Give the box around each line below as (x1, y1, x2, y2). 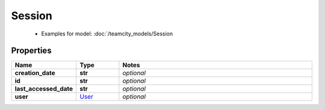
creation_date (14, 69, 55, 78)
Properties (11, 46, 52, 56)
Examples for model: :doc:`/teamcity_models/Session (41, 30, 173, 37)
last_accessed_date (14, 85, 73, 93)
